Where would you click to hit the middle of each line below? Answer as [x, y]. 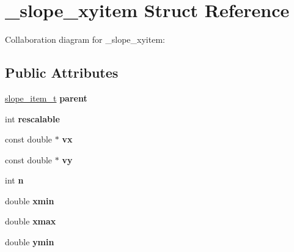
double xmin [30, 200]
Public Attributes [62, 72]
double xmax [31, 221]
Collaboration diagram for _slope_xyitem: [85, 39]
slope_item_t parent [46, 98]
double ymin [30, 242]
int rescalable [32, 118]
